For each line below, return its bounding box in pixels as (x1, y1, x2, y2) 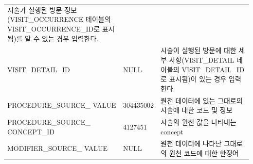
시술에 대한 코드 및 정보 (161, 105, 233, 115)
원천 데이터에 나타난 (161, 138, 222, 148)
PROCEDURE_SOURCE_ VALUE (7, 100, 116, 110)
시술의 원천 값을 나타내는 (161, 117, 236, 127)
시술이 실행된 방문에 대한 (161, 45, 236, 55)
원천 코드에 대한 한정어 (169, 148, 239, 158)
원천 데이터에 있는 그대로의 (161, 95, 243, 105)
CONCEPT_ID (7, 126, 55, 136)
